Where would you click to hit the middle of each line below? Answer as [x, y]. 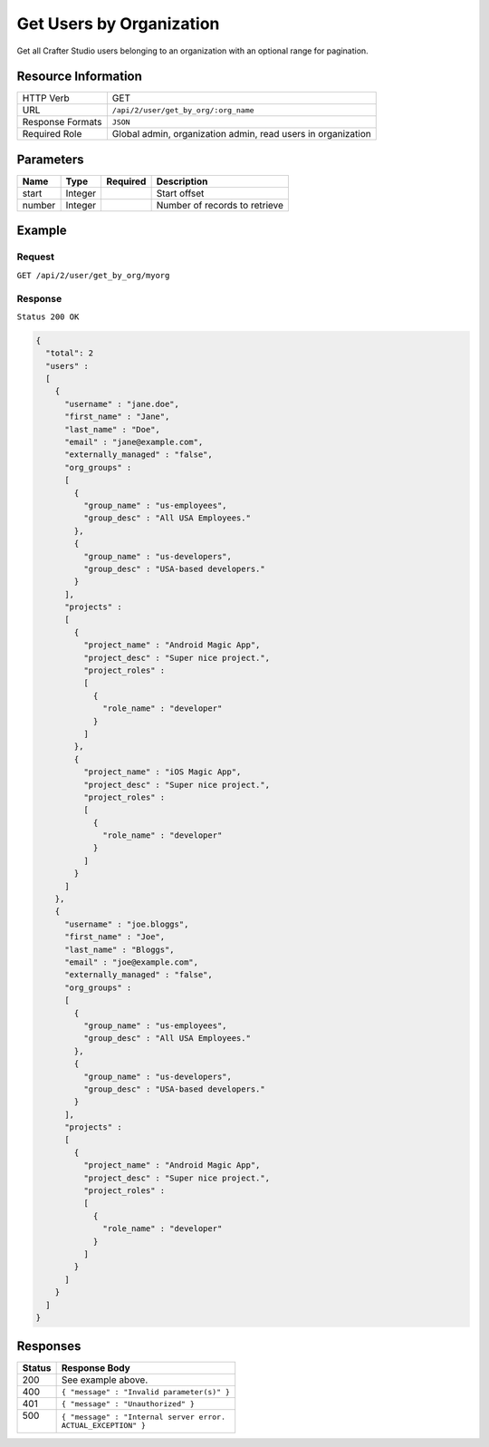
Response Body [96, 1368]
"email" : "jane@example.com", [134, 442]
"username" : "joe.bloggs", [127, 924]
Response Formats [62, 122]
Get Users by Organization [118, 24]
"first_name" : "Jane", [117, 417]
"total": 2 [70, 353]
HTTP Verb [46, 98]
